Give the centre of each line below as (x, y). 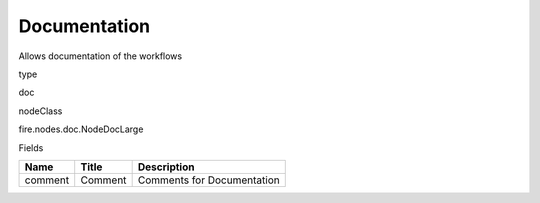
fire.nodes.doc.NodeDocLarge (81, 129)
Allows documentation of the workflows (100, 56)
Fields (31, 147)
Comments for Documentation (208, 180)
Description (166, 167)
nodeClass (40, 111)
